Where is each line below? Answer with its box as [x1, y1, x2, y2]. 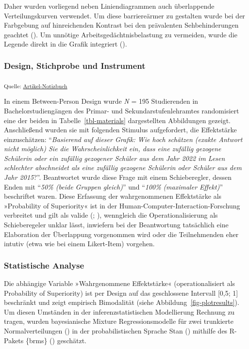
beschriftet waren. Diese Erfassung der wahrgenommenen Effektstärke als [4, 191, 222, 201]
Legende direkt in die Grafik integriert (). [4, 39, 127, 49]
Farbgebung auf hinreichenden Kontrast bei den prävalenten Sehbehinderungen [4, 20, 239, 30]
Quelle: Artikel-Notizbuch [4, 81, 67, 90]
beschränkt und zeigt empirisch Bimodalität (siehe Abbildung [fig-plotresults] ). [4, 297, 239, 307]
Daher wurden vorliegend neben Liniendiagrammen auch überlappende [4, 1, 215, 11]
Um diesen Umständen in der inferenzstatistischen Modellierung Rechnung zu [4, 306, 235, 317]
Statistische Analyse [4, 259, 84, 271]
